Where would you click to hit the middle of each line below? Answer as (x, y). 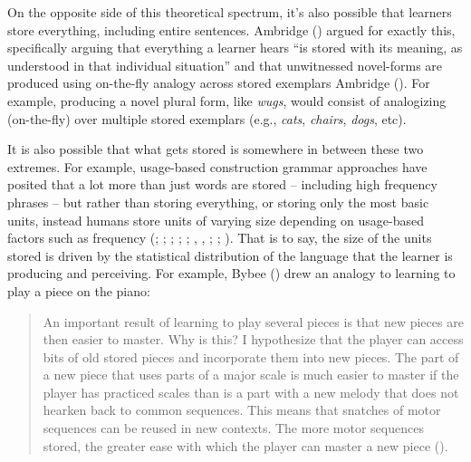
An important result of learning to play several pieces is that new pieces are (253, 321)
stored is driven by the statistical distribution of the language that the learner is (230, 255)
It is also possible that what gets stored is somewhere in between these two (216, 149)
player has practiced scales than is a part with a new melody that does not (251, 392)
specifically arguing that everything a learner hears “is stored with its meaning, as (235, 48)
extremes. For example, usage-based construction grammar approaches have (217, 166)
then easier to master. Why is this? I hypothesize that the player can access (253, 339)
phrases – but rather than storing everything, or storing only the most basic (218, 202)
